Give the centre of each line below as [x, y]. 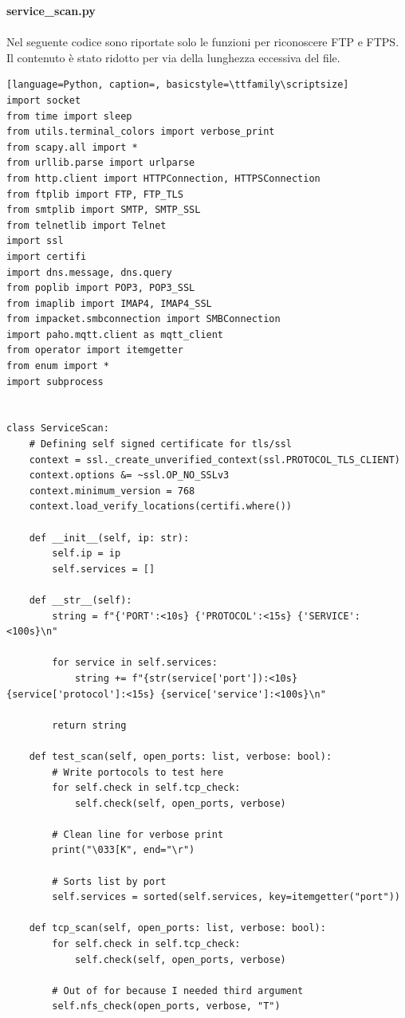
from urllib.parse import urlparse [101, 163]
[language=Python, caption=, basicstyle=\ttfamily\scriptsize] [178, 85]
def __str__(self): [81, 600]
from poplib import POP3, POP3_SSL [101, 288]
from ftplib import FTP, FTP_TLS [95, 194]
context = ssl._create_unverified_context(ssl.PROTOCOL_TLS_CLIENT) [214, 460]
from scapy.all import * [72, 147]
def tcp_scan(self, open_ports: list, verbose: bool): [177, 928]
